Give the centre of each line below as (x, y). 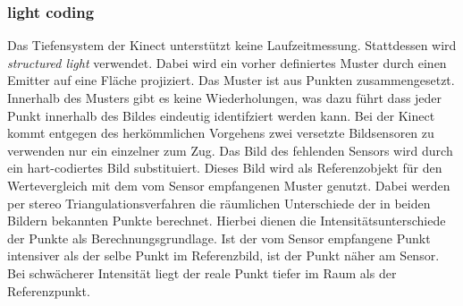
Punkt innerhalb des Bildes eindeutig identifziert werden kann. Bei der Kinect (221, 115)
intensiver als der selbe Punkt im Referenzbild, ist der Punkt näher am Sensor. (223, 255)
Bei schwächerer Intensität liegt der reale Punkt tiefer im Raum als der (202, 272)
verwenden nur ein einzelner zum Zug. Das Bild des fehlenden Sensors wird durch (230, 150)
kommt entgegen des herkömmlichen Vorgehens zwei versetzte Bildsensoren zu (221, 133)
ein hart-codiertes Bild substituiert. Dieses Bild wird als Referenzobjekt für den (225, 168)
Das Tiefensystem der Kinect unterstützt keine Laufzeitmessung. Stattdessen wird (232, 45)
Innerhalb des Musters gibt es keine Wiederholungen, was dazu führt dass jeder (225, 98)
